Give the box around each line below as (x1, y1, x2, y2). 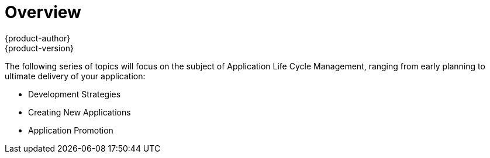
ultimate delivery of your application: (5, 71, 146, 81)
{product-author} (5, 33, 71, 43)
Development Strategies (28, 89, 121, 99)
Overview (5, 2, 81, 22)
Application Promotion (28, 125, 113, 135)
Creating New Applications (28, 107, 131, 117)
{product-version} (5, 43, 74, 53)
